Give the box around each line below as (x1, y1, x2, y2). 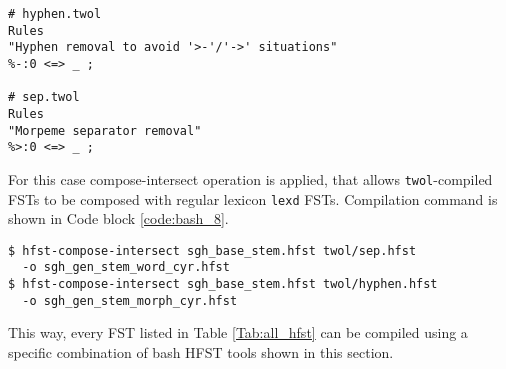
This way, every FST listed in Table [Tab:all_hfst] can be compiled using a (8, 322, 468, 343)
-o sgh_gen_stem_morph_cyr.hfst (22, 293, 238, 308)
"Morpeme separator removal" (8, 123, 202, 138)
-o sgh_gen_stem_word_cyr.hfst (22, 260, 230, 275)
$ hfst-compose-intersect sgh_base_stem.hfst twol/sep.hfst (8, 243, 417, 258)
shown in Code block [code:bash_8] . (8, 208, 229, 229)
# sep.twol (8, 90, 80, 105)
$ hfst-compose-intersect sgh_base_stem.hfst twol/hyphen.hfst (8, 277, 438, 292)
